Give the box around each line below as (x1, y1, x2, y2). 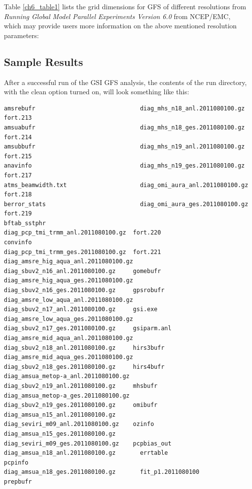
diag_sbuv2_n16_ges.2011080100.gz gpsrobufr (4, 287, 165, 294)
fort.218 (4, 191, 32, 198)
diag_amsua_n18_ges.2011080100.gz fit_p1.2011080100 (4, 468, 199, 476)
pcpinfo (4, 459, 29, 466)
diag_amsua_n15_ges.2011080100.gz (4, 430, 116, 437)
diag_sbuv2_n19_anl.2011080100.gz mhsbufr (4, 382, 157, 389)
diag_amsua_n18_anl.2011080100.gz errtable (4, 449, 168, 457)
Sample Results (4, 54, 83, 69)
